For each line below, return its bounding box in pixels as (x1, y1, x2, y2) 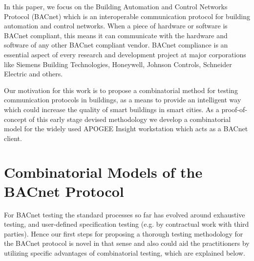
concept (4, 114, 27, 124)
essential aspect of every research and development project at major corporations (4, 49, 246, 59)
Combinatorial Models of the (4, 162, 203, 182)
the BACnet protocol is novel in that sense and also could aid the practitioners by (4, 238, 250, 248)
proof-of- (221, 104, 248, 114)
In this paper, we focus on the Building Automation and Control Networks (4, 1, 228, 11)
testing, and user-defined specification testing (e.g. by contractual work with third (4, 219, 249, 229)
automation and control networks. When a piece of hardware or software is (4, 21, 228, 31)
